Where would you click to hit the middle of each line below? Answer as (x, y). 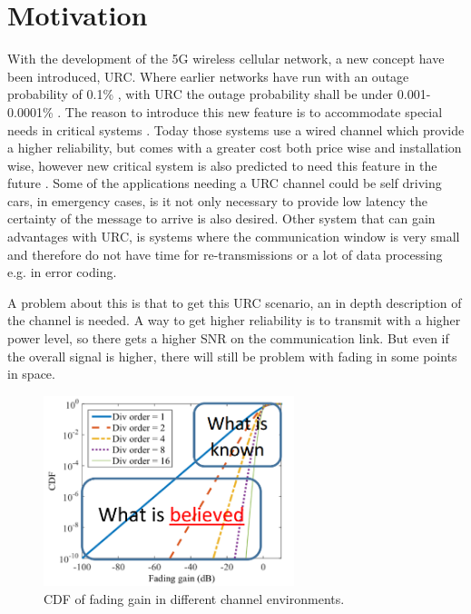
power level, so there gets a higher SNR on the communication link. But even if (228, 338)
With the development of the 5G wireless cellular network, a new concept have (226, 59)
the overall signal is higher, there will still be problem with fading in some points (232, 356)
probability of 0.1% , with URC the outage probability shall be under (201, 94)
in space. (31, 374)
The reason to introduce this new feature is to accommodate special (254, 111)
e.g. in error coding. (62, 272)
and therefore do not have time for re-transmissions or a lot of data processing (225, 254)
